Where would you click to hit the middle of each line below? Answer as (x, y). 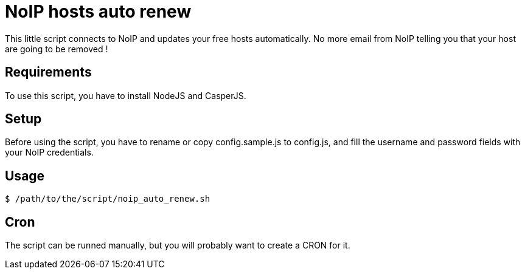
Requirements (48, 72)
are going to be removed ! (57, 49)
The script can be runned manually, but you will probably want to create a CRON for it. (178, 245)
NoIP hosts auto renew (98, 12)
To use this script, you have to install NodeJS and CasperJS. (126, 95)
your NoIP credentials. (49, 152)
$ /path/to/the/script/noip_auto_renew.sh (108, 199)
